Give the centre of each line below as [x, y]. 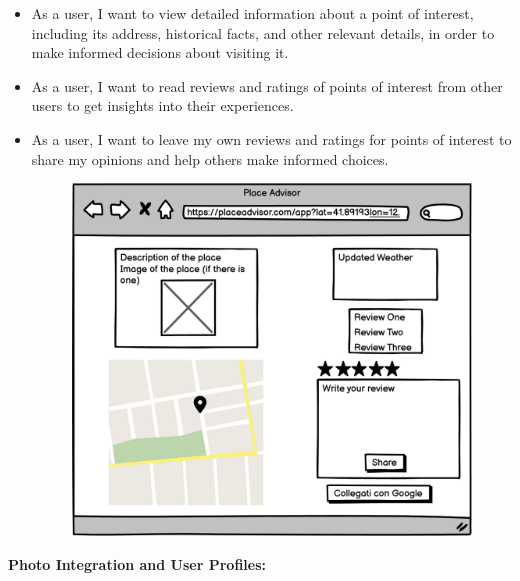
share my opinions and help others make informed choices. [210, 158]
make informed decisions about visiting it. [160, 52]
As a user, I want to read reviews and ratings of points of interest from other [267, 85]
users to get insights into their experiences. [162, 105]
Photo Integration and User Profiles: [137, 564]
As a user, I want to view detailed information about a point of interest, [252, 13]
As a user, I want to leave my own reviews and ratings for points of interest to [271, 138]
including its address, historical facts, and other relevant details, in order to [263, 32]
